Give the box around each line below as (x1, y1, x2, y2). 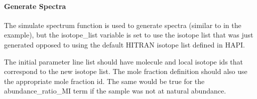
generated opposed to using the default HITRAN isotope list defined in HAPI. (4, 39, 245, 49)
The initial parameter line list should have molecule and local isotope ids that (4, 56, 243, 66)
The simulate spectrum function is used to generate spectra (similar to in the (4, 19, 241, 30)
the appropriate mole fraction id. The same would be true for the (4, 75, 205, 86)
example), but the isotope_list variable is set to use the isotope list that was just (4, 29, 253, 40)
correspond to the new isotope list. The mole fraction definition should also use (4, 66, 247, 76)
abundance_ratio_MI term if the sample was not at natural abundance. (4, 85, 226, 96)
